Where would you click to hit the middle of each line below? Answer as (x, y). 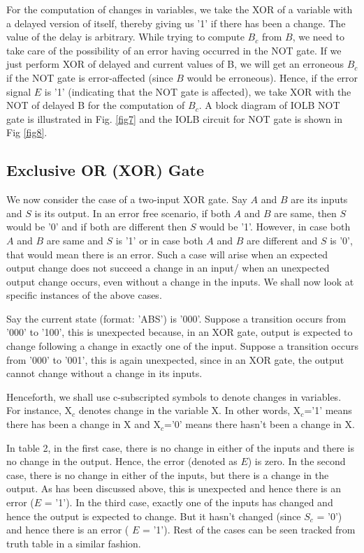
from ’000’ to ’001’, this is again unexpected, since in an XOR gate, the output (175, 359)
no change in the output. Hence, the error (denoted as (122, 461)
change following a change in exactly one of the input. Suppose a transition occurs (182, 346)
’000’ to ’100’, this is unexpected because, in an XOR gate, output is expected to (180, 332)
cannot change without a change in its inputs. (104, 373)
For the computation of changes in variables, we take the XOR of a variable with (180, 9)
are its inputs (319, 199)
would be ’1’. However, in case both (275, 227)
